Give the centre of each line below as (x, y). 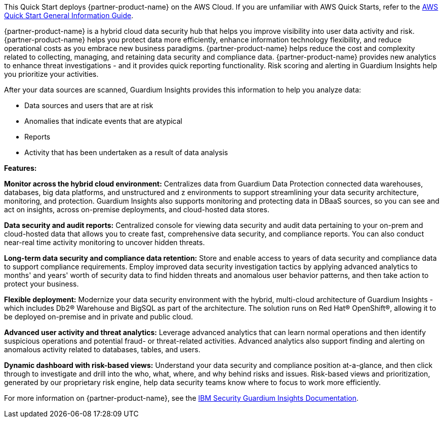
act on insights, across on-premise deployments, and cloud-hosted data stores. (137, 209)
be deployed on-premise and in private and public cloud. (99, 317)
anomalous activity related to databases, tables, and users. (102, 349)
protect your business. (42, 284)
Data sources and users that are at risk (89, 105)
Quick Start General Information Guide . (69, 15)
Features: (21, 168)
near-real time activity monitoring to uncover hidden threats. (105, 242)
